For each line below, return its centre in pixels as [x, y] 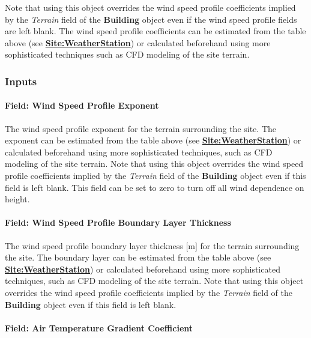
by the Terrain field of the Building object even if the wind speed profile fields [151, 19]
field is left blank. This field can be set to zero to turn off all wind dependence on [155, 187]
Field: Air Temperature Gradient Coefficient [99, 327]
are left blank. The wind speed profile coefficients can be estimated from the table [155, 31]
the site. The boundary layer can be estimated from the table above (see [138, 257]
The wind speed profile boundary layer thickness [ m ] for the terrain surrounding [152, 245]
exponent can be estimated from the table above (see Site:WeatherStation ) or [153, 140]
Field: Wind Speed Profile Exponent [82, 105]
